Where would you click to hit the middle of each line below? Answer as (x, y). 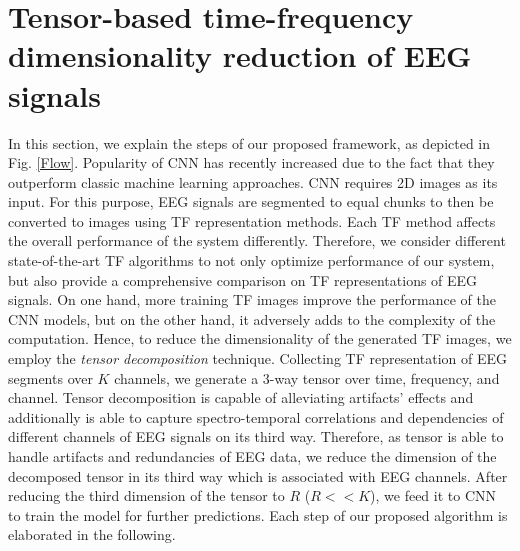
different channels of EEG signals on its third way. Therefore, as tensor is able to (256, 436)
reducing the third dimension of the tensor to (146, 495)
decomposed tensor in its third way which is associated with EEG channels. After (258, 475)
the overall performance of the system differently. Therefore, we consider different (257, 240)
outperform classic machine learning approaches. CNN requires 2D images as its (253, 181)
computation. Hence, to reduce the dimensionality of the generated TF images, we (260, 338)
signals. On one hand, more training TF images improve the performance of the (252, 299)
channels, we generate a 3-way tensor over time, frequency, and (307, 377)
